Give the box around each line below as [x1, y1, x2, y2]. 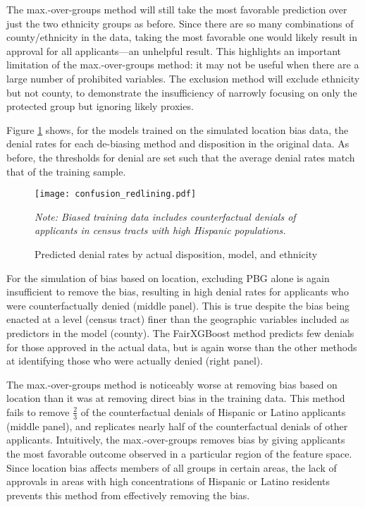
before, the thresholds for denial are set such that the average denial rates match [6, 149, 355, 164]
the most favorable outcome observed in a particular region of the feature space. [6, 446, 352, 460]
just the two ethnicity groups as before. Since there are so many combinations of [6, 16, 354, 30]
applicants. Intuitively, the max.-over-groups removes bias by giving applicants [6, 432, 345, 447]
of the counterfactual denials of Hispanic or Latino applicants [80, 404, 346, 419]
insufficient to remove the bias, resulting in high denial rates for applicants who [6, 284, 349, 299]
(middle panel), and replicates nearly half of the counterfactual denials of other [6, 418, 348, 433]
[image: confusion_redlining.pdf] [35, 189, 197, 200]
